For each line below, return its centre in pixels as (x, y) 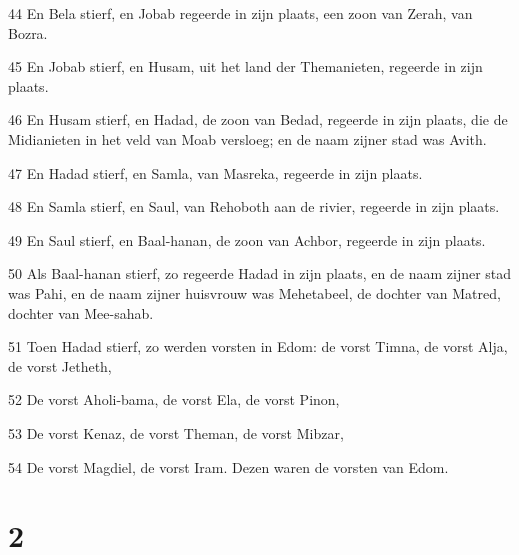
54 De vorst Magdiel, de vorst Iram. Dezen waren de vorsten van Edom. (228, 466)
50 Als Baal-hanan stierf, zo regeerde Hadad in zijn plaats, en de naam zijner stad (260, 273)
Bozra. (28, 32)
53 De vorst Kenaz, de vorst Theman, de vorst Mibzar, (176, 432)
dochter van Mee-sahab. (81, 312)
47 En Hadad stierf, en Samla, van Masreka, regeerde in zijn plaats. (215, 172)
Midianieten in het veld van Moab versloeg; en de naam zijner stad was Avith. (247, 138)
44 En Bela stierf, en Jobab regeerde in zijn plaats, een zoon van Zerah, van (240, 13)
